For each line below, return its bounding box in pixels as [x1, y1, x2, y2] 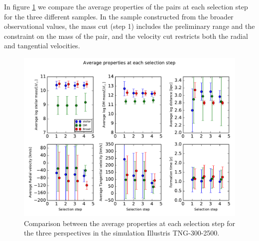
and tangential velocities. [4, 40, 80, 51]
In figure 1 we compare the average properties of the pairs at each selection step [4, 1, 248, 11]
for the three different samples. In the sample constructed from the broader [4, 11, 234, 21]
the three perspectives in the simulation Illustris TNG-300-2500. [24, 228, 220, 238]
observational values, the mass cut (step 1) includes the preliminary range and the [4, 21, 255, 31]
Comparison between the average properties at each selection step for [24, 218, 235, 228]
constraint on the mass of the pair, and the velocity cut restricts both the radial [4, 30, 248, 41]
